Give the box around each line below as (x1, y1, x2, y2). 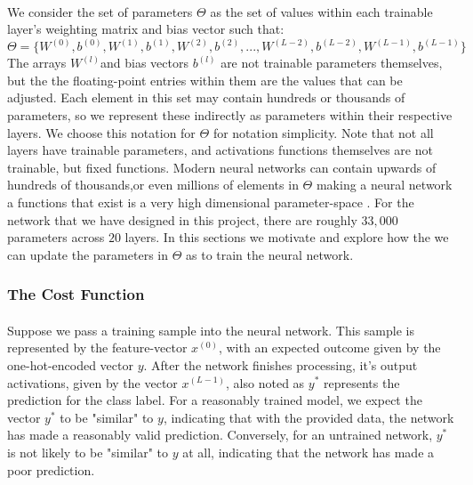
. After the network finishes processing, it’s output (143, 355, 418, 374)
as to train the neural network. (186, 245, 354, 263)
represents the (323, 373, 400, 392)
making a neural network (316, 175, 453, 194)
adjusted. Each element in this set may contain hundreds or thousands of (7, 88, 405, 107)
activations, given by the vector (7, 373, 178, 392)
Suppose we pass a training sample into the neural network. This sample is (7, 320, 414, 339)
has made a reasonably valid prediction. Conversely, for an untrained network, (7, 425, 433, 444)
